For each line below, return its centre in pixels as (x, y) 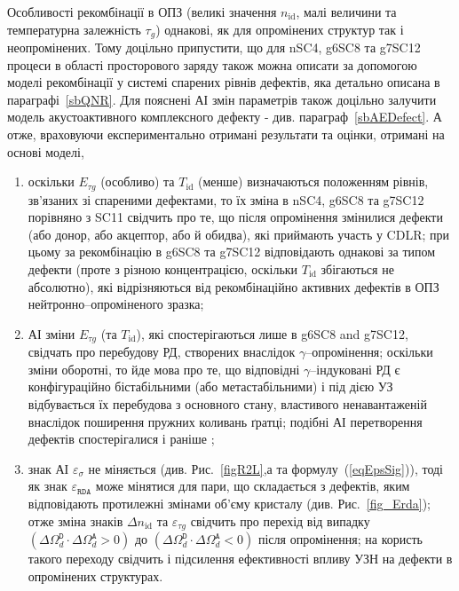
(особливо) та (138, 181)
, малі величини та (346, 12)
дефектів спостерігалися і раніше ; (121, 439)
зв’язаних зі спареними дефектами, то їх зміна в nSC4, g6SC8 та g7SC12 (226, 199)
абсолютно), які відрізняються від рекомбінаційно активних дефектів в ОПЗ (233, 286)
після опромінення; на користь (340, 539)
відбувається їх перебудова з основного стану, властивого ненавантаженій (227, 404)
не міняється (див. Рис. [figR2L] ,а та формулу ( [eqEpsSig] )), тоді (266, 468)
